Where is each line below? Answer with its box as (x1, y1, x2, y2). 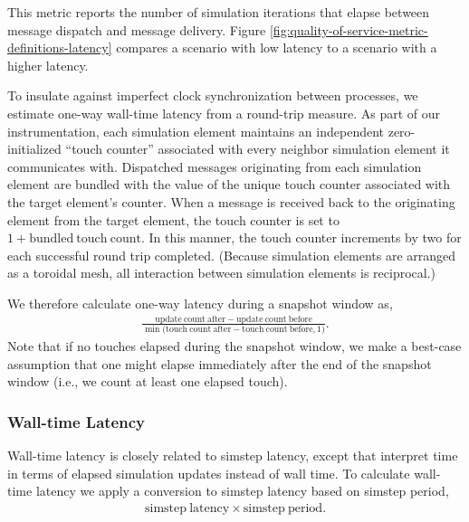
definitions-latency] (7, 38, 112, 57)
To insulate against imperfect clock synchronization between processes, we (7, 86, 418, 105)
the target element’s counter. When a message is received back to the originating (7, 192, 455, 211)
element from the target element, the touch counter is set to (7, 210, 340, 229)
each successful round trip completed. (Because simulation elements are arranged (7, 245, 456, 264)
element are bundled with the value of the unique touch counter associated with (7, 175, 451, 194)
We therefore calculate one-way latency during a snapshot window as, (7, 293, 393, 312)
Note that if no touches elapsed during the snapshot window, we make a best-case (7, 337, 462, 356)
